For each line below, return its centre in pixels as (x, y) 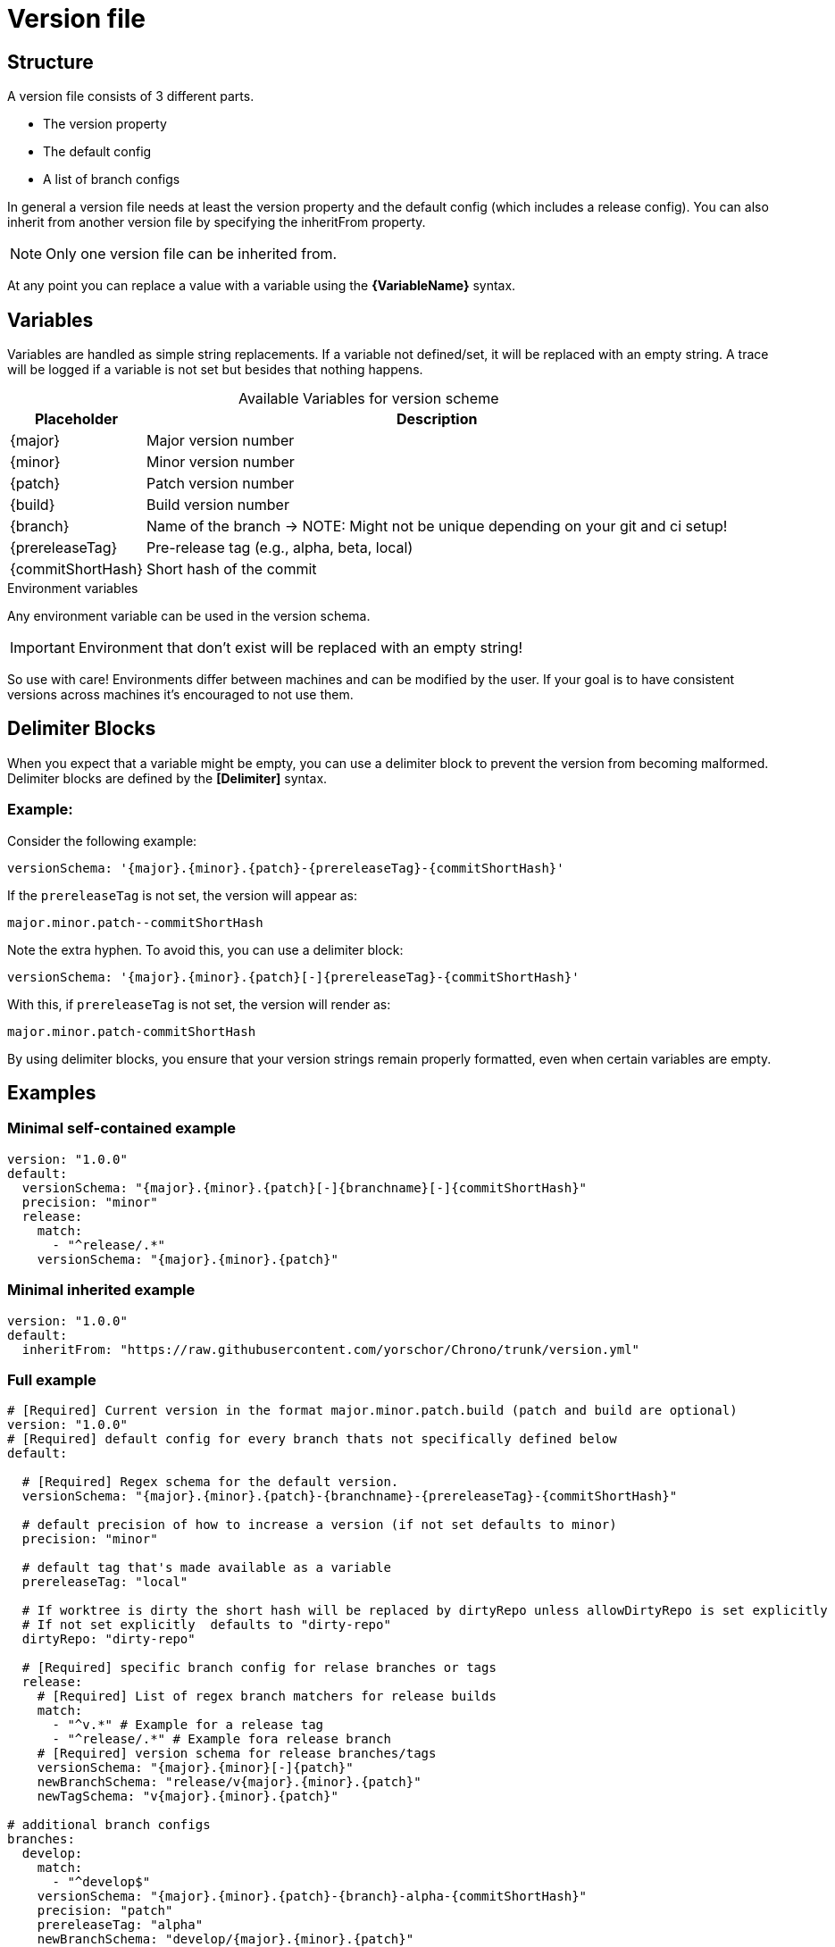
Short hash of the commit (231, 569)
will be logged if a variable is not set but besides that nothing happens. (215, 370)
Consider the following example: (102, 840)
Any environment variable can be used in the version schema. (189, 616)
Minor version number (220, 462)
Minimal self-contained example (121, 1128)
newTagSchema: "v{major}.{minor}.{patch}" (188, 1797)
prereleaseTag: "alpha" (120, 1925)
